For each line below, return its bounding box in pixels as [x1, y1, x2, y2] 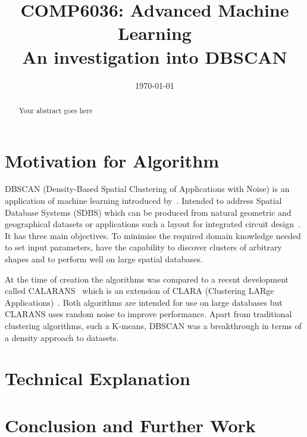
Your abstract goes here [18, 105, 93, 115]
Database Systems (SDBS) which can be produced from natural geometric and [5, 206, 292, 218]
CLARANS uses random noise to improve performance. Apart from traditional [5, 308, 292, 320]
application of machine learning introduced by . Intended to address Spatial [5, 194, 282, 207]
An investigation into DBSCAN [22, 44, 287, 69]
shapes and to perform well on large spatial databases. [5, 253, 203, 265]
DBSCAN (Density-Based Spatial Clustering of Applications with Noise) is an [5, 182, 290, 195]
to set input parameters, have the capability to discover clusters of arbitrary [5, 241, 282, 253]
